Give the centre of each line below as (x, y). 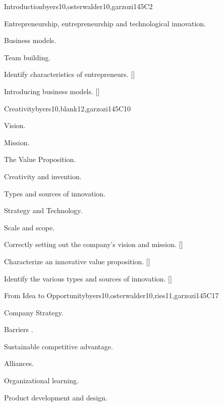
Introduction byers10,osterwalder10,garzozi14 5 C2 (78, 6)
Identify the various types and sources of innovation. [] (88, 278)
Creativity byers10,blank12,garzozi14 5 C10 (68, 108)
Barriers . (19, 329)
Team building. (27, 57)
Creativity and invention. (43, 176)
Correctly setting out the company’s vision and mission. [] (94, 244)
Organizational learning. (41, 380)
